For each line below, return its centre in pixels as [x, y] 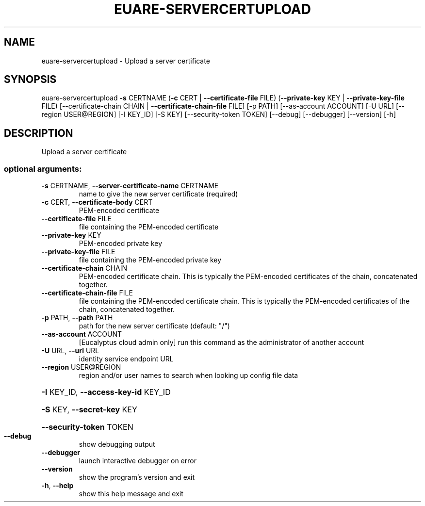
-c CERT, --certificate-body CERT [97, 202]
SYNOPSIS [30, 80]
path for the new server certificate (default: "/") [154, 326]
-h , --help [57, 486]
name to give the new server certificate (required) [158, 194]
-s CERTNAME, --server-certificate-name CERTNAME [130, 186]
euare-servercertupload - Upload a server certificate [126, 61]
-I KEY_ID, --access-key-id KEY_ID [106, 392]
